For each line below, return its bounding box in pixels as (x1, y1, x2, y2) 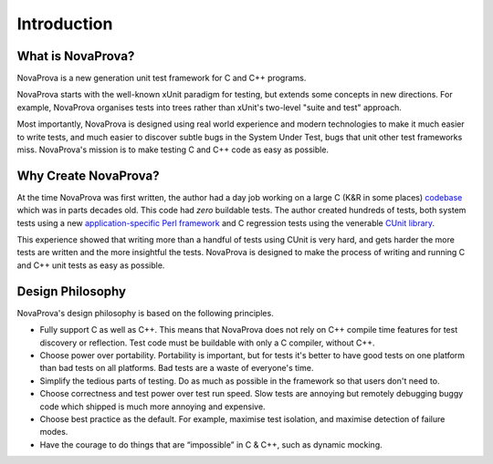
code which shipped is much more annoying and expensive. (39, 401, 266, 412)
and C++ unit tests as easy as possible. (16, 260, 165, 271)
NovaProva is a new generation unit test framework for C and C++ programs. (16, 73, 307, 84)
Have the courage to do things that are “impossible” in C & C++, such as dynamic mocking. (39, 438, 383, 450)
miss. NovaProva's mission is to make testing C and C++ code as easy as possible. (16, 144, 329, 155)
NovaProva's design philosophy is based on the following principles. (16, 307, 274, 318)
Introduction (16, 14, 113, 34)
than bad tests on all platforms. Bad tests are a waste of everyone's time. (39, 363, 314, 374)
